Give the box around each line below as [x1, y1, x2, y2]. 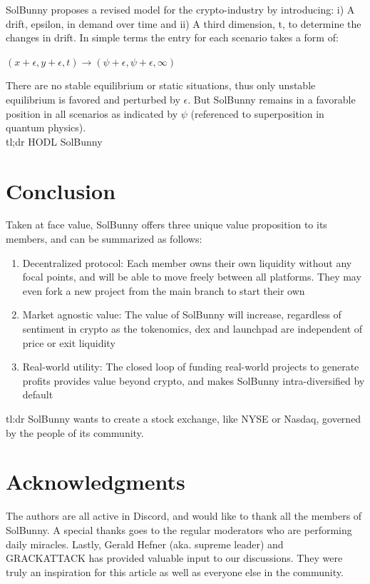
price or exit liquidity [22, 335, 115, 350]
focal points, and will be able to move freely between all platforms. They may [22, 269, 361, 284]
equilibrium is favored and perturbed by [6, 91, 180, 106]
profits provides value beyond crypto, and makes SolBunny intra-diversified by [22, 373, 365, 388]
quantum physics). [6, 120, 86, 135]
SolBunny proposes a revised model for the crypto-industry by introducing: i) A [6, 2, 355, 16]
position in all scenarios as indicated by [6, 106, 178, 121]
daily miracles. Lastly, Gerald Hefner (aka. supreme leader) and [6, 536, 284, 551]
